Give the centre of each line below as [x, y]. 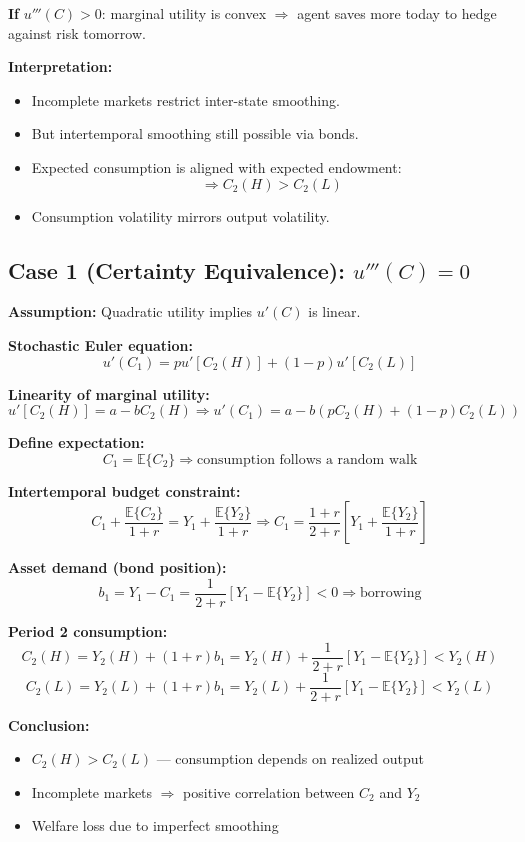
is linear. [334, 311]
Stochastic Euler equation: [100, 344]
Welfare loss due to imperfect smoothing [155, 825]
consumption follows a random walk [307, 459]
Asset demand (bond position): [117, 567]
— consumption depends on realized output [290, 758]
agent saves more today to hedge [397, 13]
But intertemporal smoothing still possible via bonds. [195, 133]
